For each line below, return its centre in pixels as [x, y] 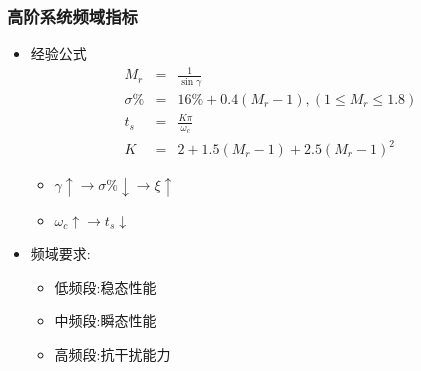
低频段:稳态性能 [105, 286]
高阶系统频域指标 [72, 15]
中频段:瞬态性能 [105, 320]
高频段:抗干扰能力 [112, 353]
